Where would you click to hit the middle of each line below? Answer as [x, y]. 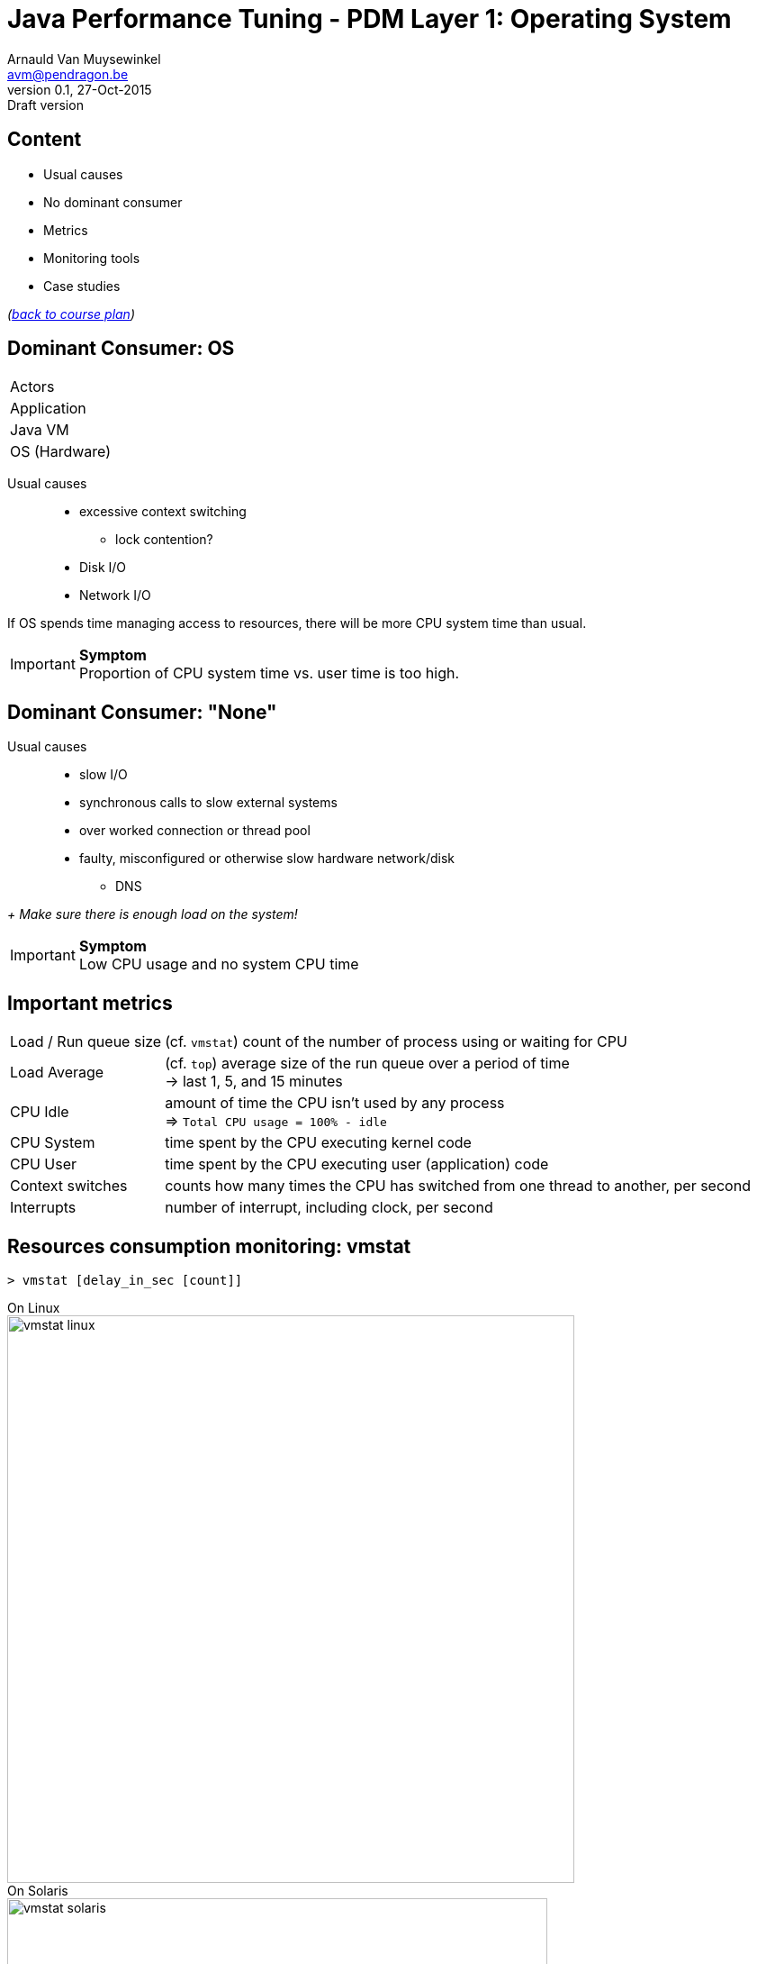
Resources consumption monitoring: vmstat [209, 1246]
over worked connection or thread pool [195, 831]
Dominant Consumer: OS [121, 349]
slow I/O [104, 775]
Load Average [57, 1073]
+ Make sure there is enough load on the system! [153, 914]
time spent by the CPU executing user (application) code [357, 1164]
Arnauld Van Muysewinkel [84, 59]
